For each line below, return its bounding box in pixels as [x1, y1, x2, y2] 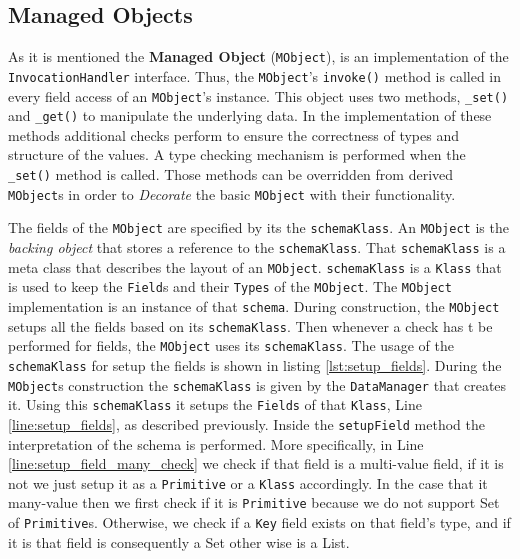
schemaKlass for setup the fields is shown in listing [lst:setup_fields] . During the [8, 354, 502, 375]
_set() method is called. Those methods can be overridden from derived [8, 164, 454, 185]
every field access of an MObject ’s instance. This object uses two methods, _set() [8, 85, 509, 106]
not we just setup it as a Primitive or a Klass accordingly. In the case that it [8, 472, 488, 493]
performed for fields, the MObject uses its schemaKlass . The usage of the [8, 335, 454, 356]
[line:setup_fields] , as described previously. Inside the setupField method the [8, 413, 486, 434]
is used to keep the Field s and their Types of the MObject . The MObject [8, 276, 452, 297]
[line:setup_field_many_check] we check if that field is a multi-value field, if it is [8, 453, 504, 474]
